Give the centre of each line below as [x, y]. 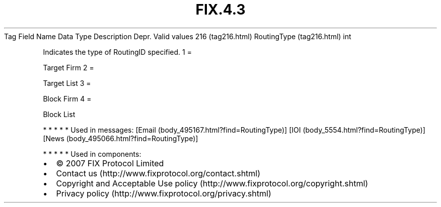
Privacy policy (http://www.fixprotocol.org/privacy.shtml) [164, 193]
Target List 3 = [67, 83]
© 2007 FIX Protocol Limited [110, 163]
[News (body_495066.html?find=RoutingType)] [121, 138]
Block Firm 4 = [67, 98]
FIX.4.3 [220, 10]
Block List [59, 114]
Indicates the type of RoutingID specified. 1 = [117, 52]
